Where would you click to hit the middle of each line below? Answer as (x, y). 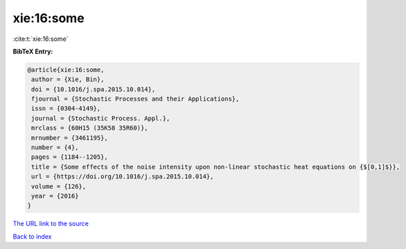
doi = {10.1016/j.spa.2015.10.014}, (94, 89)
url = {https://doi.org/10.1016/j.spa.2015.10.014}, (123, 177)
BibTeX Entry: (33, 51)
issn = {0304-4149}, (66, 109)
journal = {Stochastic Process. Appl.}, (101, 118)
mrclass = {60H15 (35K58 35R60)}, (90, 128)
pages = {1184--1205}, (70, 157)
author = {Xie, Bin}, (68, 79)
